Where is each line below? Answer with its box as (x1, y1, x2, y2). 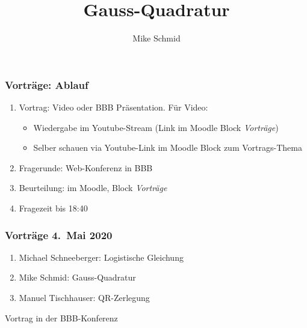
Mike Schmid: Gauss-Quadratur (19, 271, 136, 284)
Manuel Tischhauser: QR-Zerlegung (19, 291, 150, 303)
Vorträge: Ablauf (5, 77, 88, 92)
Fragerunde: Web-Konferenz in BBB (19, 161, 153, 174)
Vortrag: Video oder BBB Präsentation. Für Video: (19, 101, 208, 114)
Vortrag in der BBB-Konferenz (5, 311, 118, 324)
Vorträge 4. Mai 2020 (5, 227, 113, 242)
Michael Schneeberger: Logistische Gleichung (19, 251, 184, 263)
